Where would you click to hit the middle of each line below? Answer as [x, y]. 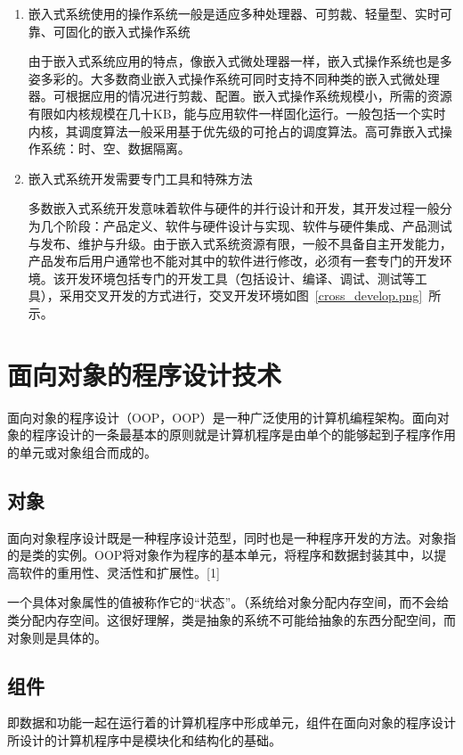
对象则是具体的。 [57, 637]
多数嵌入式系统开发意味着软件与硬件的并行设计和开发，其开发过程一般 [234, 208]
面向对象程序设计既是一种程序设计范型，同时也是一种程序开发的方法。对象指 [231, 537]
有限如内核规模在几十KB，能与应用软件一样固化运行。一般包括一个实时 [237, 113]
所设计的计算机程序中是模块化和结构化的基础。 [144, 739]
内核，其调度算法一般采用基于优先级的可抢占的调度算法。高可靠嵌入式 [234, 131]
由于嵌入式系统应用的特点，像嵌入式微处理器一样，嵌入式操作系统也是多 [240, 61]
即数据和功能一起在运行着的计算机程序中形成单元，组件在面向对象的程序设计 [231, 722]
